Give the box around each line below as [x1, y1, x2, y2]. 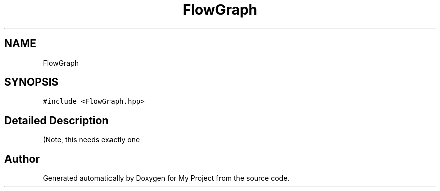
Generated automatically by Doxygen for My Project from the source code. [43, 174, 290, 183]
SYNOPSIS [4, 76, 59, 89]
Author [4, 152, 40, 165]
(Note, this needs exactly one [43, 135, 140, 144]
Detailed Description [4, 114, 109, 127]
